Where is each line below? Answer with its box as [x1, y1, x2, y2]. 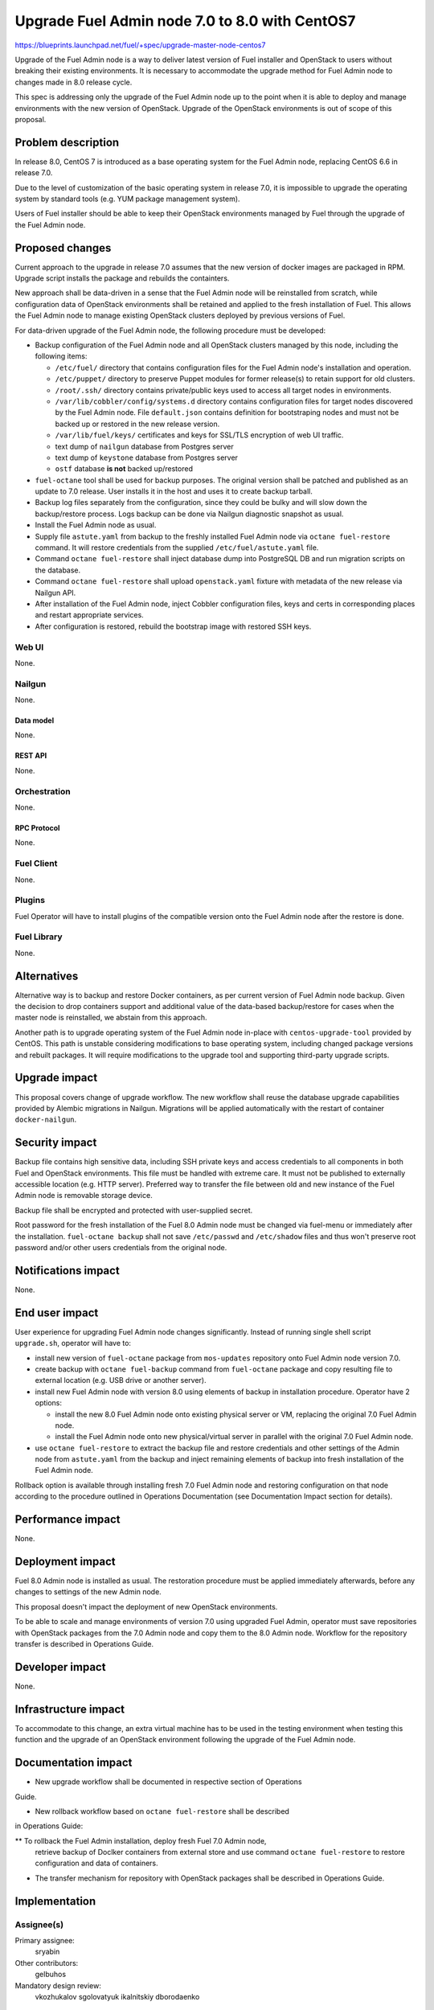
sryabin [35, 1946, 60, 1957]
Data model [14, 716, 55, 725]
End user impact [14, 1306, 99, 1319]
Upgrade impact [14, 1071, 98, 1085]
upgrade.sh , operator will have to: [14, 1339, 132, 1348]
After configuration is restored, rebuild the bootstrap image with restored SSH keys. [35, 621, 312, 631]
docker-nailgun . [14, 1114, 77, 1125]
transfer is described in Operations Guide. [14, 1639, 154, 1649]
